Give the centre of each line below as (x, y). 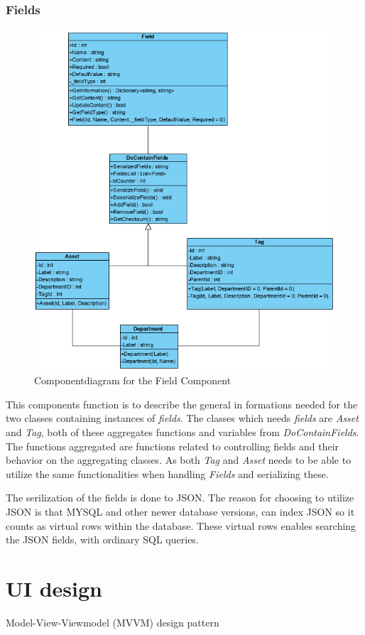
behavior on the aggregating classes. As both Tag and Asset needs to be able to (179, 460)
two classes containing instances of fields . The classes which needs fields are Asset (182, 418)
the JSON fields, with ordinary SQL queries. (102, 539)
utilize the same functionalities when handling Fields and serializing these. (167, 473)
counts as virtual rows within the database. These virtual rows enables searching (181, 525)
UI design (54, 588)
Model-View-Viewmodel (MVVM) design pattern (113, 622)
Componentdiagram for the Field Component (133, 380)
